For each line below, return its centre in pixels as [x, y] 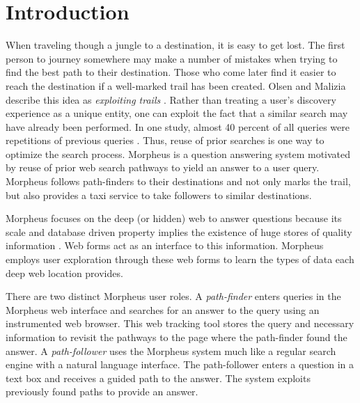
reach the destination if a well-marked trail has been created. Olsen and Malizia [176, 85]
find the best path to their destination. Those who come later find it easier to [171, 72]
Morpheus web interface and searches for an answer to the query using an [163, 309]
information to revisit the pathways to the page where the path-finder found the [177, 337]
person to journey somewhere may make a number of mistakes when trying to [172, 58]
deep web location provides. [64, 272]
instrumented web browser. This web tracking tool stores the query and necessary [180, 323]
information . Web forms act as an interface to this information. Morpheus [165, 245]
